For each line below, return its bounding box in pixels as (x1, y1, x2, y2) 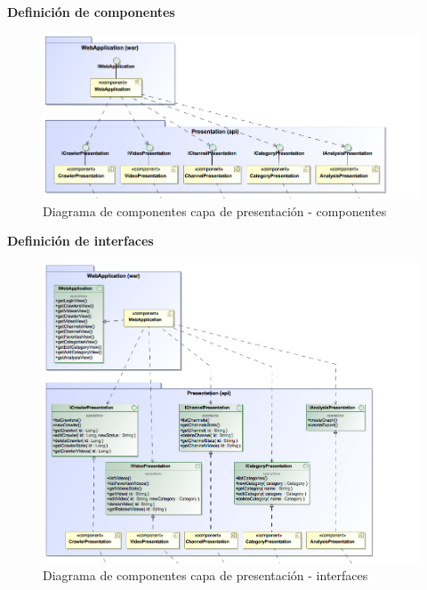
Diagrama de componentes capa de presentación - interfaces (43, 566, 368, 585)
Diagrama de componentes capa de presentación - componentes (43, 201, 387, 220)
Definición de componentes (7, 3, 175, 20)
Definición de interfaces (7, 231, 154, 250)
